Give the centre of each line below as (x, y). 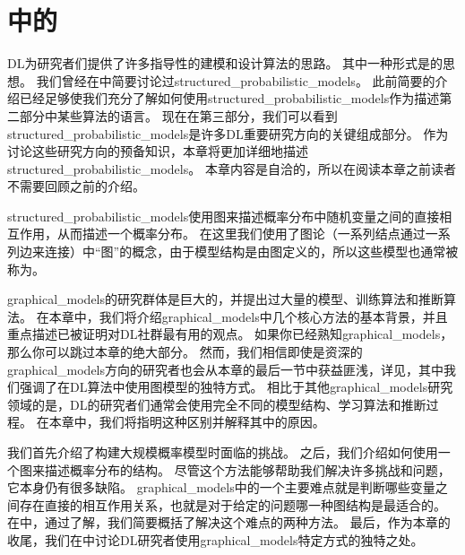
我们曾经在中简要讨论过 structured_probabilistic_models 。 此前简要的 (236, 80)
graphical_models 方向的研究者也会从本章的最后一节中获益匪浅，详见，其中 (226, 369)
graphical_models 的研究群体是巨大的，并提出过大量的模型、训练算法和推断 (226, 299)
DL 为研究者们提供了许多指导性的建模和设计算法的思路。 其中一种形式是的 (225, 63)
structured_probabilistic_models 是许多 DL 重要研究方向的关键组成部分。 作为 (228, 133)
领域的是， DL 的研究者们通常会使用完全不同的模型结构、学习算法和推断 (217, 404)
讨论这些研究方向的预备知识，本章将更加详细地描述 (158, 151)
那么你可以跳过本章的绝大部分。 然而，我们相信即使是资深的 (185, 352)
